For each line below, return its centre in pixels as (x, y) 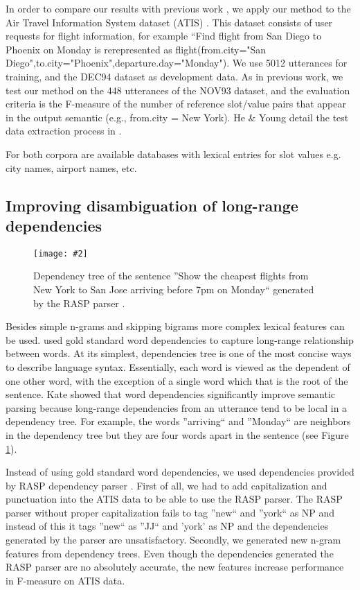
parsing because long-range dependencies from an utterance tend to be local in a (177, 407)
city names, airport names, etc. (71, 167)
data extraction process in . (64, 131)
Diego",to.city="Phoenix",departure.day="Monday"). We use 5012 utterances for (177, 63)
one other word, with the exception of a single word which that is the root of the (177, 380)
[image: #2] (61, 253)
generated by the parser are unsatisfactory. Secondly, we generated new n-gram (173, 540)
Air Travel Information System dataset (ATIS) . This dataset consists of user (169, 22)
